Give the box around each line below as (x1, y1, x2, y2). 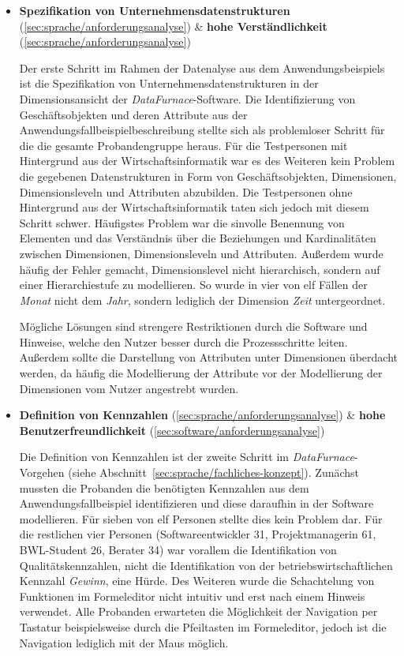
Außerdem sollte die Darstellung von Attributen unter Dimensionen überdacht (19, 349, 398, 365)
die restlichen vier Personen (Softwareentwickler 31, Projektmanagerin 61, (19, 526, 376, 542)
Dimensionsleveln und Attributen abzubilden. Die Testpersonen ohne (19, 183, 353, 200)
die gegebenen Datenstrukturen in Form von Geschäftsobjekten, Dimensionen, (19, 167, 397, 184)
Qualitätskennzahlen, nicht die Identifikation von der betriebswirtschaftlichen (19, 557, 393, 573)
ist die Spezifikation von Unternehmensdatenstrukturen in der (19, 75, 319, 92)
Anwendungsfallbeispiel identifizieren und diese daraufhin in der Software (19, 495, 374, 512)
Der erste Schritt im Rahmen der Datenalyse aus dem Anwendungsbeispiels (19, 59, 385, 76)
